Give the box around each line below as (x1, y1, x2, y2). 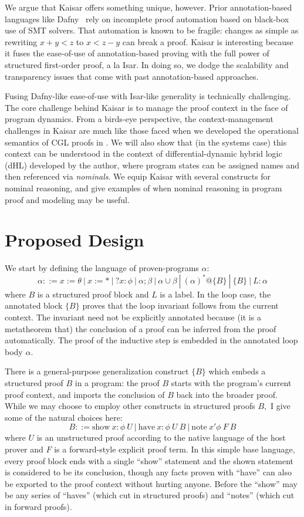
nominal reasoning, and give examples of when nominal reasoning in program (5, 181, 282, 194)
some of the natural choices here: (5, 411, 123, 423)
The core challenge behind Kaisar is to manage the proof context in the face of (5, 101, 288, 113)
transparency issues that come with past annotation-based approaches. (5, 70, 259, 82)
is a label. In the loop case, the (160, 288, 271, 300)
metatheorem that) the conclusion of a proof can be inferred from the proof (5, 322, 276, 334)
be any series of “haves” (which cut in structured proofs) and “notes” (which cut (5, 489, 295, 501)
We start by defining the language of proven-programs (5, 262, 199, 274)
